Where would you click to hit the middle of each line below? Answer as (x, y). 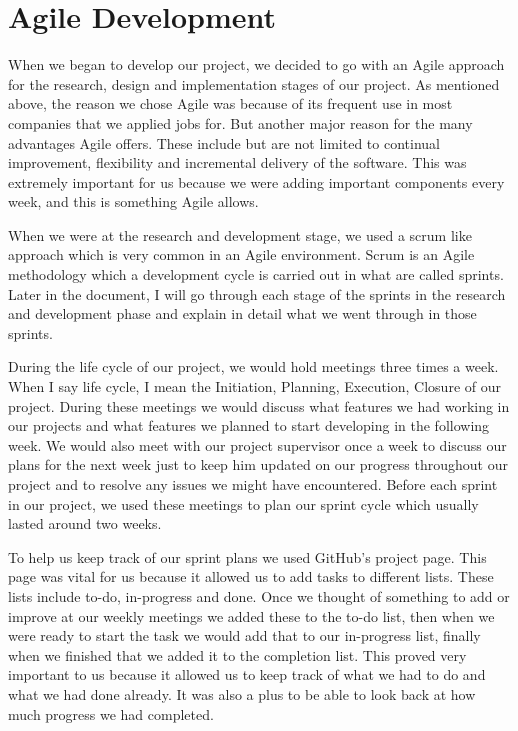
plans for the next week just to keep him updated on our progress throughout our (258, 464)
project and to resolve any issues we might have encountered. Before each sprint (253, 484)
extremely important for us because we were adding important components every (256, 181)
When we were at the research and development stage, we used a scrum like (240, 234)
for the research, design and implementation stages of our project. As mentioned (254, 83)
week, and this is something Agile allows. (133, 201)
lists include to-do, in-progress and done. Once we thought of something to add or (259, 595)
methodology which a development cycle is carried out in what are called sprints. (256, 274)
